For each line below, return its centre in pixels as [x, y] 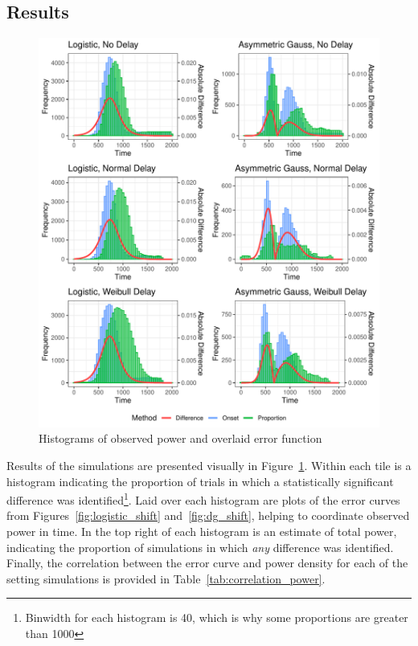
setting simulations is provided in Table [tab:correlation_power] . [166, 578]
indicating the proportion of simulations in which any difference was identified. [200, 547]
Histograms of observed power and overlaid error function [180, 438]
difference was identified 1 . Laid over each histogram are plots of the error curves [203, 499]
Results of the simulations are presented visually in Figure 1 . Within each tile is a [209, 465]
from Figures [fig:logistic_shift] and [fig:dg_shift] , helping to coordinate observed [208, 515]
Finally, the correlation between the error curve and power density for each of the [207, 563]
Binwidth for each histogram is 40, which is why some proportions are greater [217, 617]
